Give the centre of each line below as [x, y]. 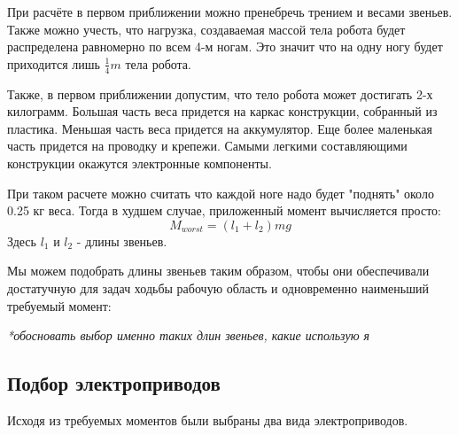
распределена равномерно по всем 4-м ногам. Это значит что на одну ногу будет [225, 47]
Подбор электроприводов [114, 383]
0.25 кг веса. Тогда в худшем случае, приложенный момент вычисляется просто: [224, 210]
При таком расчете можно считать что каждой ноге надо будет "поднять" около [221, 193]
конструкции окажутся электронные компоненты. [140, 163]
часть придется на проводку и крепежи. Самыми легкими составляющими [207, 146]
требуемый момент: [59, 305]
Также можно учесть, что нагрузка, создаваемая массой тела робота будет [206, 29]
